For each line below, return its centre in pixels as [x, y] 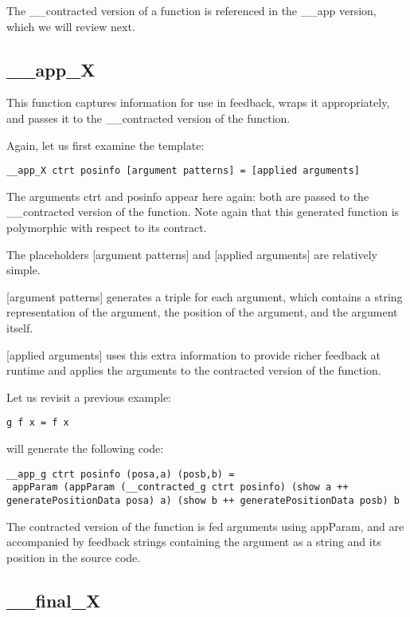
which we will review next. [71, 26]
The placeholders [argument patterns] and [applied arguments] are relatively [192, 254]
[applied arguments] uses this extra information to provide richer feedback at [193, 354]
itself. [20, 327]
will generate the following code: [85, 448]
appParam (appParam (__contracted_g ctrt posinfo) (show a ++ [180, 487]
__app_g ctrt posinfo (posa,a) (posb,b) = [121, 474]
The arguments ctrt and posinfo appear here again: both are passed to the [188, 196]
